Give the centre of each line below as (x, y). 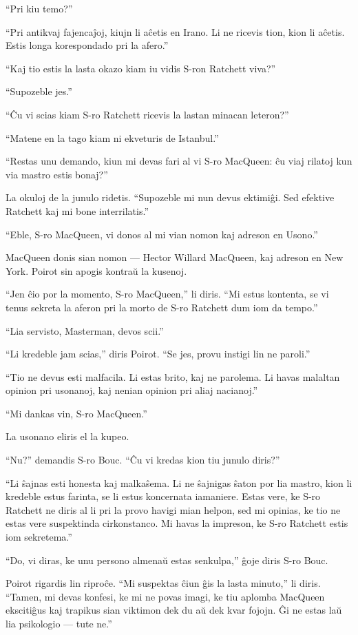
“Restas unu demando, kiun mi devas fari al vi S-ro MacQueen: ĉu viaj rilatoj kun (179, 161)
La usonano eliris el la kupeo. (67, 436)
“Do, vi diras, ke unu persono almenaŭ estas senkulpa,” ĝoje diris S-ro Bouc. (167, 560)
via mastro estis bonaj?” (57, 174)
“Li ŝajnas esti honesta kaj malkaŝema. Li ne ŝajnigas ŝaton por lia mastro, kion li (179, 482)
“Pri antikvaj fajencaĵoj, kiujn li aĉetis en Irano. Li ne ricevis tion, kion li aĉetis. (175, 31)
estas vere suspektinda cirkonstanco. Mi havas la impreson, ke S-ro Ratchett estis (177, 523)
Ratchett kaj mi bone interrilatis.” (77, 210)
